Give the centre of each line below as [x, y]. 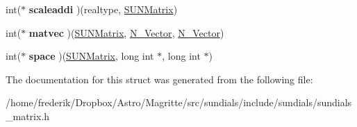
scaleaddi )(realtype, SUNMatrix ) [103, 9]
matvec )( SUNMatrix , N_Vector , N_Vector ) [126, 32]
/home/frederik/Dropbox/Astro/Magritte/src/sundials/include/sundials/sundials [179, 102]
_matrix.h [28, 116]
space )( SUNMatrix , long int [91, 56]
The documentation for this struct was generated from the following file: [159, 79]
